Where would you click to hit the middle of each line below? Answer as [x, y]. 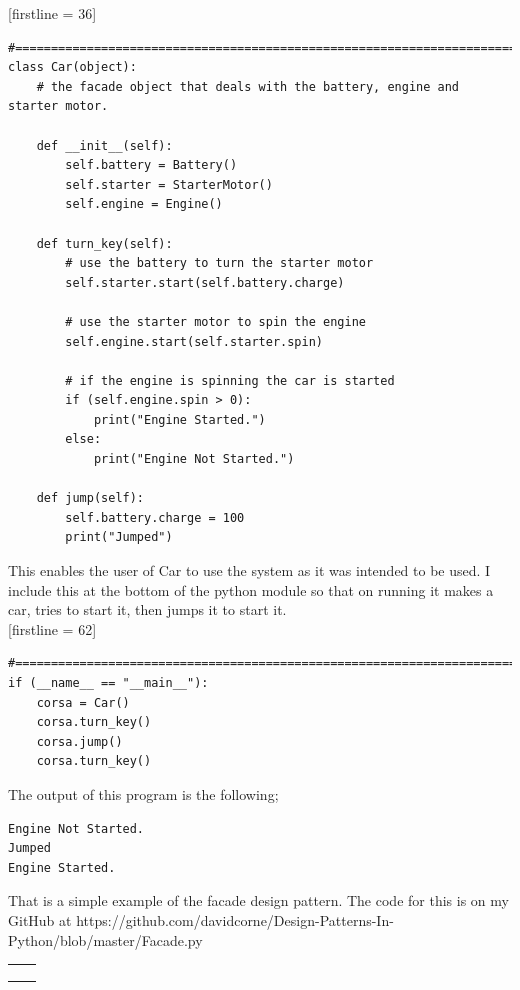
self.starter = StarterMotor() [169, 184]
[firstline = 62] [52, 628]
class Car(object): [72, 67]
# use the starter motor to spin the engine [215, 321]
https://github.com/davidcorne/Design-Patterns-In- [235, 919]
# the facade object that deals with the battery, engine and [248, 86]
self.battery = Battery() [151, 165]
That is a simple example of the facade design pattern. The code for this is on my [258, 900]
